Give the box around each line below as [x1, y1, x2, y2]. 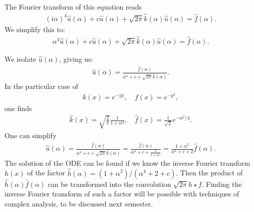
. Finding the [201, 178, 242, 189]
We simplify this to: [5, 24, 65, 34]
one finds [5, 102, 32, 113]
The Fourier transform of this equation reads [5, 2, 142, 12]
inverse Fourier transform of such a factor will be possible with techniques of [5, 188, 239, 199]
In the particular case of [5, 81, 79, 91]
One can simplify [5, 130, 57, 140]
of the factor [27, 167, 65, 178]
